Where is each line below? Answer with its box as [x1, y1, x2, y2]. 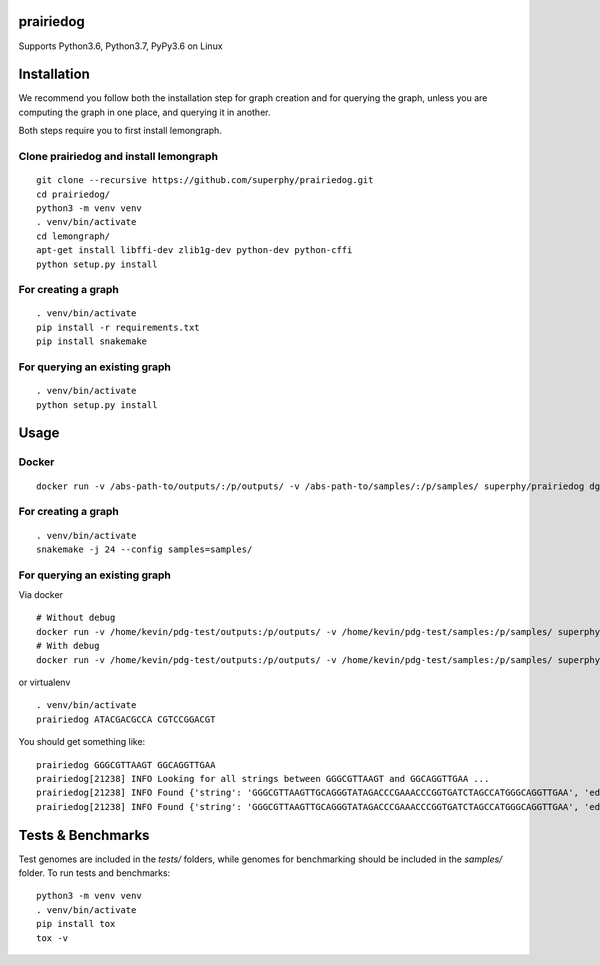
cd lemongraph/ [36, 230, 111, 242]
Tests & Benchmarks [18, 826, 150, 844]
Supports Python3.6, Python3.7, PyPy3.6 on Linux [18, 40, 224, 52]
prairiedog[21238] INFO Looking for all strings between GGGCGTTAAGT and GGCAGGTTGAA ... [36, 773, 490, 784]
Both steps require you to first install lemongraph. [18, 125, 222, 137]
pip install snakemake [36, 336, 148, 347]
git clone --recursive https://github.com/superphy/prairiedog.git [36, 175, 374, 186]
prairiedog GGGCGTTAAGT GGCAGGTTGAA [36, 759, 216, 770]
